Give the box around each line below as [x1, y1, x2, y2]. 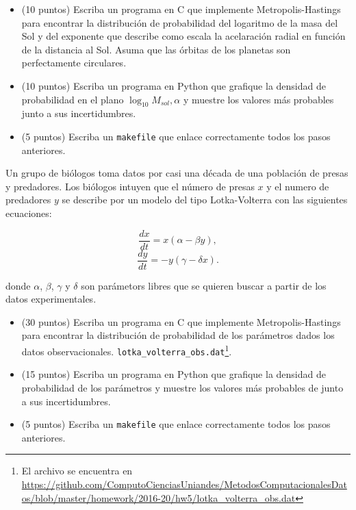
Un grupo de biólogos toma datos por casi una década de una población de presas [5, 166, 348, 180]
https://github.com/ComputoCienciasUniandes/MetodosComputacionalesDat [21, 477, 347, 492]
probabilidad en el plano [21, 92, 124, 106]
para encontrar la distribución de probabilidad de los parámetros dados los [21, 328, 335, 342]
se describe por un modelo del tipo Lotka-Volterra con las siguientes [62, 192, 348, 207]
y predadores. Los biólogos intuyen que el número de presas [5, 179, 255, 193]
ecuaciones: [5, 205, 52, 220]
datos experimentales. [5, 292, 97, 306]
